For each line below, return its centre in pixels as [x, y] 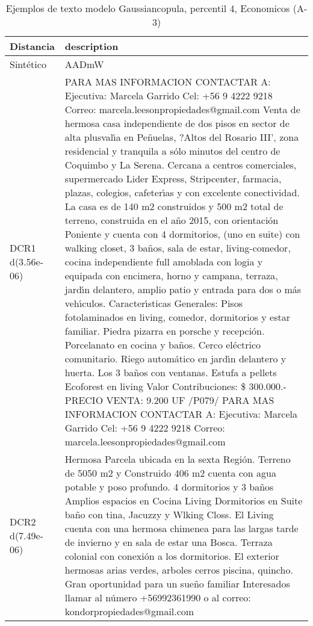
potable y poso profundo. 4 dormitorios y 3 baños [169, 487]
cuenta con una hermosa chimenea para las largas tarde [181, 528]
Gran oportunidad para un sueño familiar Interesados [177, 584]
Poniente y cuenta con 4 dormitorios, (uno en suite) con [182, 234]
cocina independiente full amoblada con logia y [164, 262]
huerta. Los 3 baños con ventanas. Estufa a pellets [171, 372]
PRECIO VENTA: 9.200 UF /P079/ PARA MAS [169, 400]
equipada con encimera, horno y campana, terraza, [171, 275]
